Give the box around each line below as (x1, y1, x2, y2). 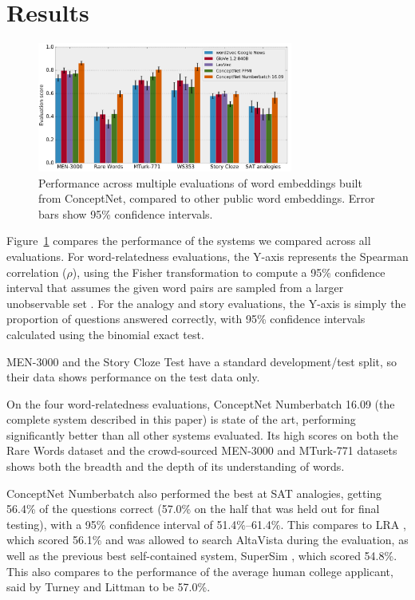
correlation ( (6, 263, 67, 280)
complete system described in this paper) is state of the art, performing (6, 411, 356, 428)
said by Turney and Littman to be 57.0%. (6, 578, 211, 595)
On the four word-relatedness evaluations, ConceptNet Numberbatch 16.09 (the (6, 395, 395, 412)
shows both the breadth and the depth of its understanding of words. (6, 458, 345, 475)
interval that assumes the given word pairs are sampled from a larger (6, 279, 344, 296)
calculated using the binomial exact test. (6, 326, 204, 342)
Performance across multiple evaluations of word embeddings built (38, 174, 362, 191)
